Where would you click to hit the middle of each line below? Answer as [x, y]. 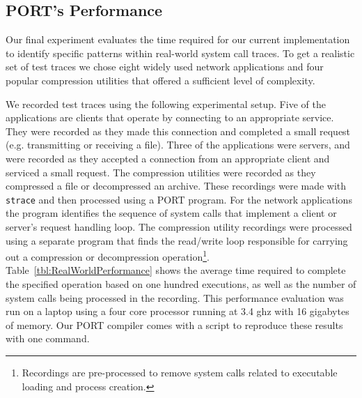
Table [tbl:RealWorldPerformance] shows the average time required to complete [176, 270]
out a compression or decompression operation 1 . [108, 255]
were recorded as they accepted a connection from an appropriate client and [168, 158]
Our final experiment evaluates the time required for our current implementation [178, 39]
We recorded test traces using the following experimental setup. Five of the [166, 104]
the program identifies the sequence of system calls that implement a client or [171, 213]
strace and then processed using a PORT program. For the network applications [179, 199]
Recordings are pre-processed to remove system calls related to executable [180, 372]
